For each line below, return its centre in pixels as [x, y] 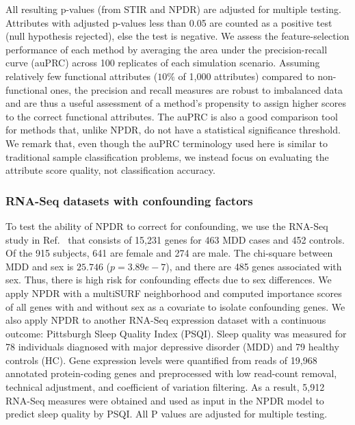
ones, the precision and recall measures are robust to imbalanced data [196, 89]
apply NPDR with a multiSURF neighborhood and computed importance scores [174, 293]
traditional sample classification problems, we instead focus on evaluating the [167, 156]
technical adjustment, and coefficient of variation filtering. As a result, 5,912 [165, 387]
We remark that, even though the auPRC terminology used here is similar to [167, 143]
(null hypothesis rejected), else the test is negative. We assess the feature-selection [177, 36]
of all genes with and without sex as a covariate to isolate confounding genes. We [175, 306]
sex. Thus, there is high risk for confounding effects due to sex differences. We [169, 280]
